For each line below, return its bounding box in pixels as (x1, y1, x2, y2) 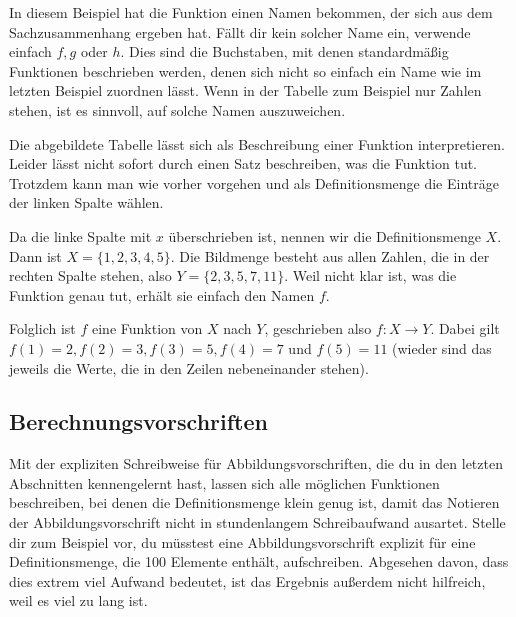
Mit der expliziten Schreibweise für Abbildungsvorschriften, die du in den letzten (9, 453, 503, 474)
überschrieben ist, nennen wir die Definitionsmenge (168, 225, 481, 246)
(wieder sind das (392, 337, 492, 358)
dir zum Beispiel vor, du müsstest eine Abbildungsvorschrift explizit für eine (9, 531, 476, 552)
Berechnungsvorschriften (9, 406, 268, 437)
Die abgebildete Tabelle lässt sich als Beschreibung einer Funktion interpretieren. (9, 133, 505, 154)
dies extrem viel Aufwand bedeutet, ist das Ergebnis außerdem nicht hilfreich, (9, 570, 486, 591)
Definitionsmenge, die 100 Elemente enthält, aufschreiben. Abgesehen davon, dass (9, 551, 509, 572)
